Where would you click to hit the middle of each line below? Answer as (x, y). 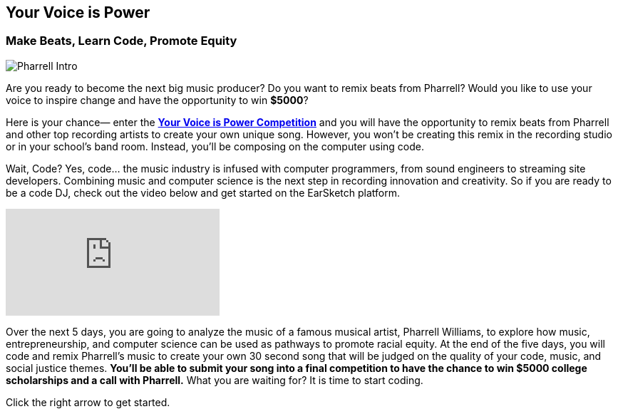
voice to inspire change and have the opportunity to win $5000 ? (157, 100)
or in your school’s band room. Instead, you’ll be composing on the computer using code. (215, 146)
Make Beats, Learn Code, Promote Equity (122, 41)
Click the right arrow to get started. (88, 402)
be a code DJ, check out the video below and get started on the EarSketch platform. (203, 192)
